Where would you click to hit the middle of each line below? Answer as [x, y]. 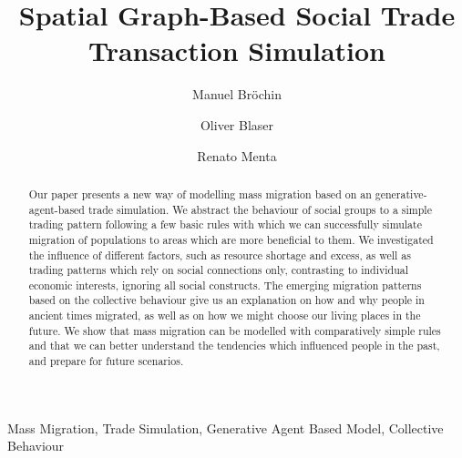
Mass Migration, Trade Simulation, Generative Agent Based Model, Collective [226, 427]
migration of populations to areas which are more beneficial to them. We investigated [231, 239]
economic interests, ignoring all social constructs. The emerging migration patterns [225, 285]
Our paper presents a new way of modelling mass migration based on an [200, 193]
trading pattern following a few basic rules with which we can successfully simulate [225, 224]
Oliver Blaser [237, 124]
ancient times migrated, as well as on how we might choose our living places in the [225, 316]
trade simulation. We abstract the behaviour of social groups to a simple [260, 209]
